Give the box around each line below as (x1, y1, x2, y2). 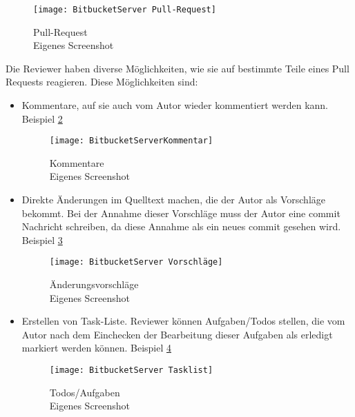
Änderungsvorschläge (49, 277, 139, 292)
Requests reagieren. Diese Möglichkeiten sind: (6, 74, 198, 89)
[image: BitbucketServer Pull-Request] (33, 5, 216, 14)
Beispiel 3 (21, 232, 63, 247)
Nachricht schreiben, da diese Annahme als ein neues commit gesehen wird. (21, 219, 341, 234)
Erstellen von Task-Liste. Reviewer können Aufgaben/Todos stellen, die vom (21, 314, 345, 328)
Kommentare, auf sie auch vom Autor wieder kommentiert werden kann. (21, 98, 328, 112)
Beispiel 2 (21, 111, 63, 125)
